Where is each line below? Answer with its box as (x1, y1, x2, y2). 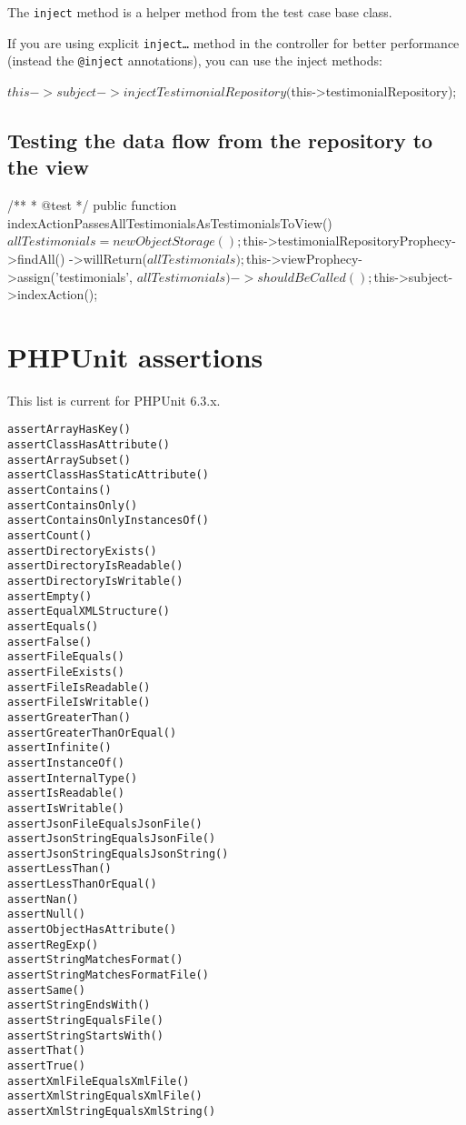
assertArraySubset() (7, 453, 132, 467)
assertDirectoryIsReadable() (7, 559, 183, 573)
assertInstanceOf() (7, 756, 124, 769)
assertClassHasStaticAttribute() (7, 468, 209, 482)
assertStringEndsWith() (7, 999, 151, 1012)
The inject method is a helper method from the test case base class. (7, 3, 392, 21)
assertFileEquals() (7, 650, 124, 664)
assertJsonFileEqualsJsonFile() (7, 817, 203, 830)
